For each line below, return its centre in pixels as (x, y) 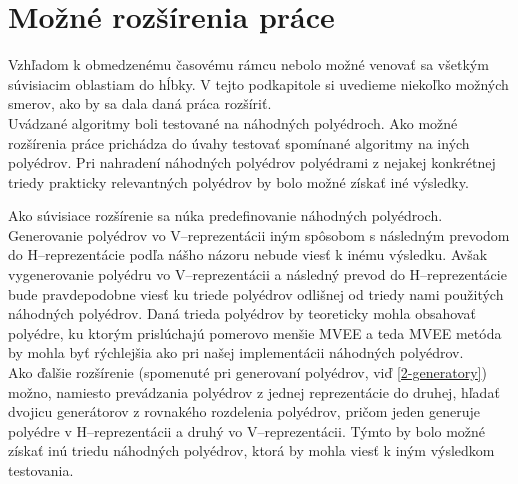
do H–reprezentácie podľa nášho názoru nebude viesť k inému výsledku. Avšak (248, 254)
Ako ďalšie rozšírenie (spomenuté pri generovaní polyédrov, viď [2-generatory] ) (247, 372)
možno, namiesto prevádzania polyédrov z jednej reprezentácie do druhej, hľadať (254, 391)
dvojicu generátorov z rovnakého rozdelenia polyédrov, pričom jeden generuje (244, 411)
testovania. (41, 470)
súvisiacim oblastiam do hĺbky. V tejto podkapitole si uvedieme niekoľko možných (258, 83)
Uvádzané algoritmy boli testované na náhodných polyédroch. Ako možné (233, 122)
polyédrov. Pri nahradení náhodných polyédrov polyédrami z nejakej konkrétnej (252, 162)
